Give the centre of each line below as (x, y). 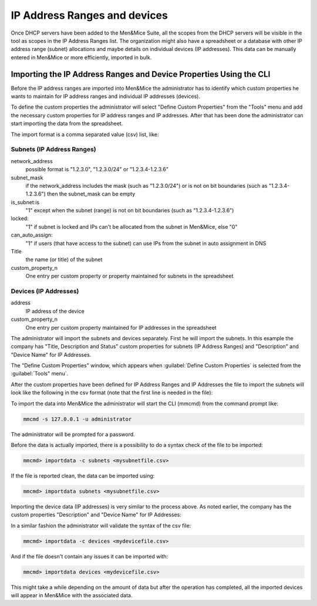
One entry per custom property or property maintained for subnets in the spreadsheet (129, 276)
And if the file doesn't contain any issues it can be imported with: (90, 556)
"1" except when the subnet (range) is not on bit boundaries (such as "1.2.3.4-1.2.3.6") (130, 211)
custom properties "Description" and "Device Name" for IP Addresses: (96, 515)
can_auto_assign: (32, 235)
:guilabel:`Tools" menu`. (40, 374)
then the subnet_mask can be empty (91, 194)
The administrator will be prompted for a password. (73, 434)
